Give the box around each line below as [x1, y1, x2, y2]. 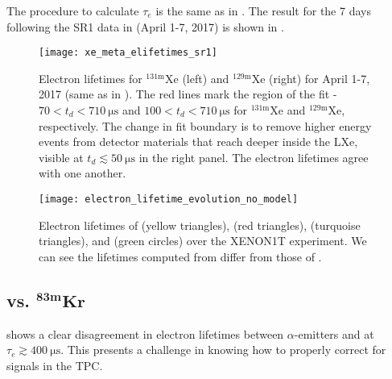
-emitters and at [294, 325, 374, 342]
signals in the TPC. [6, 356, 103, 373]
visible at [39, 148, 84, 165]
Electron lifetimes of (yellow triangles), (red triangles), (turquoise [39, 216, 361, 233]
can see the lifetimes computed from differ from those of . [39, 248, 322, 264]
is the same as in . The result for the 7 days [155, 2, 371, 19]
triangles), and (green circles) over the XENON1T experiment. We [39, 232, 367, 249]
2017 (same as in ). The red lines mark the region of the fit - [39, 85, 337, 102]
